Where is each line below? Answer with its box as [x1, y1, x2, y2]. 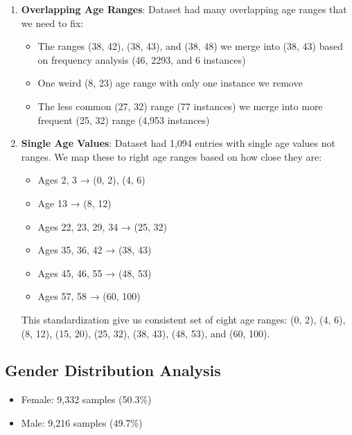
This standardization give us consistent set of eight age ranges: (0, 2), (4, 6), [21, 312, 346, 326]
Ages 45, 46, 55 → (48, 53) [37, 265, 152, 280]
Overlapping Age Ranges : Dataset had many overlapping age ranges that [21, 2, 347, 16]
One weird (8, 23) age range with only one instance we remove [37, 76, 303, 90]
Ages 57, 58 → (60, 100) [37, 289, 141, 303]
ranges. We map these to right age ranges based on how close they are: [21, 149, 322, 163]
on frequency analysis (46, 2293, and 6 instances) [37, 52, 246, 66]
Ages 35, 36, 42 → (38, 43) [37, 242, 152, 257]
